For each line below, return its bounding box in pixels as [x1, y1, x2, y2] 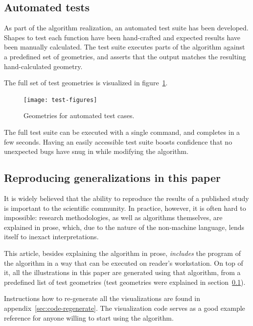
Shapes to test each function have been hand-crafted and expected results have [4, 32, 240, 42]
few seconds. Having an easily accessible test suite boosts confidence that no [4, 136, 232, 147]
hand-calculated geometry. [4, 61, 83, 71]
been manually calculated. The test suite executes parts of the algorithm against [4, 42, 245, 52]
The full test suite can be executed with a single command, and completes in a [4, 127, 240, 137]
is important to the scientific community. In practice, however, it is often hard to [4, 202, 246, 213]
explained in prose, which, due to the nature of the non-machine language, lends [4, 222, 245, 232]
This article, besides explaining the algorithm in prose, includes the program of [4, 248, 241, 258]
